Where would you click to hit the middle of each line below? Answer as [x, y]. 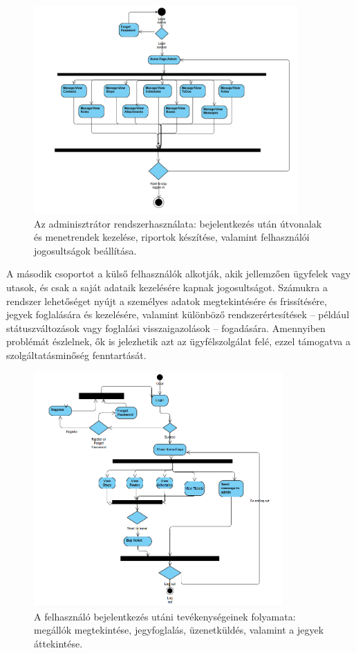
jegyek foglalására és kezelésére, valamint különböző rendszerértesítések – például [178, 314]
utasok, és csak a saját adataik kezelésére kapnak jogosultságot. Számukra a [167, 287]
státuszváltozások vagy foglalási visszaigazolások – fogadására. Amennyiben [166, 328]
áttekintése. [58, 643]
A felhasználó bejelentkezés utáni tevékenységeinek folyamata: [165, 616]
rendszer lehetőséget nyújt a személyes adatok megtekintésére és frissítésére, [167, 301]
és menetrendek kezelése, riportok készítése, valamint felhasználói [172, 237]
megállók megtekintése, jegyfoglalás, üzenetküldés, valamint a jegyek [179, 630]
